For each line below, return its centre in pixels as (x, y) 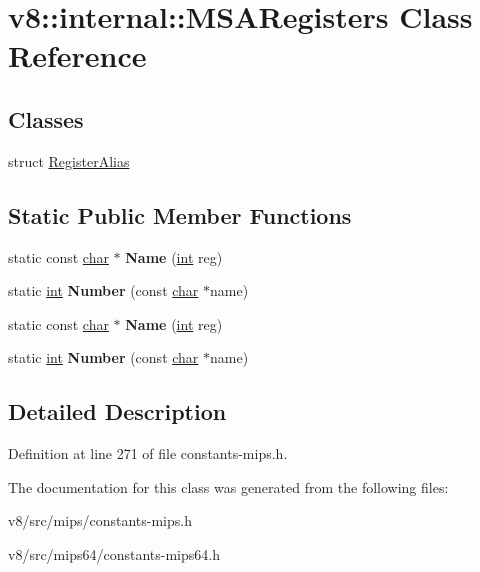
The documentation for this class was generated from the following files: (228, 486)
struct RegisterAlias (69, 160)
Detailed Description (117, 411)
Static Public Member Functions (180, 214)
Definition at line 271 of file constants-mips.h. (148, 453)
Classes (46, 118)
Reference (77, 55)
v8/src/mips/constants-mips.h (100, 520)
